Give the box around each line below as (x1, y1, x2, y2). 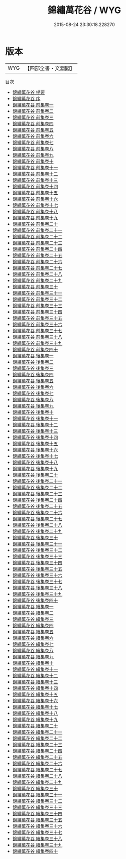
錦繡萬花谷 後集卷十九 (12, 465, 58, 472)
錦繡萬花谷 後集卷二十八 (12, 522, 63, 528)
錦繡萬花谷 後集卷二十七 (12, 515, 63, 522)
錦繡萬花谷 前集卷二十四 (12, 246, 63, 252)
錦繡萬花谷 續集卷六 (12, 635, 54, 641)
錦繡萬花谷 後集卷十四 (12, 434, 58, 440)
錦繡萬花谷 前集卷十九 (12, 214, 58, 221)
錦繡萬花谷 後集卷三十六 (12, 572, 63, 578)
